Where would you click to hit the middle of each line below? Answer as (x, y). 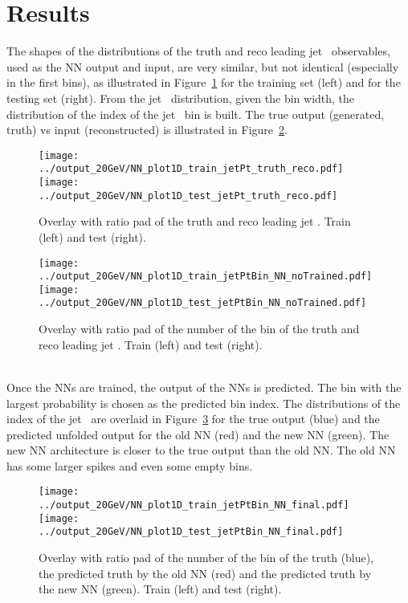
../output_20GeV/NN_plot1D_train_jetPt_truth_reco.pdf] (191, 169)
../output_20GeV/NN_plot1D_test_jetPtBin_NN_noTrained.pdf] (203, 303)
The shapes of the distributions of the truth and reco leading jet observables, (198, 51)
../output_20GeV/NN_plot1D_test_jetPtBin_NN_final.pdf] (191, 532)
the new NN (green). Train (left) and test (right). (160, 589)
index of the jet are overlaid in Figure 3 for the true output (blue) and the (193, 419)
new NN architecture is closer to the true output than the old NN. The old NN (201, 450)
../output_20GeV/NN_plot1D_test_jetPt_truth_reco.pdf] (188, 196)
